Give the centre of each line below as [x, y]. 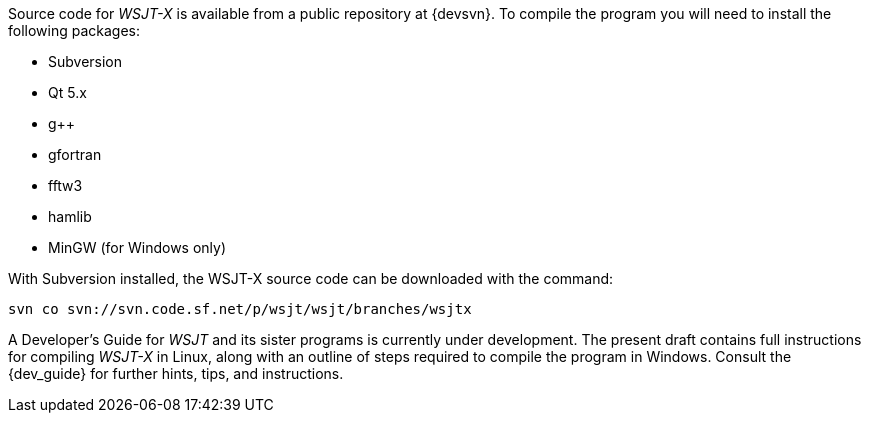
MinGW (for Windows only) [137, 247]
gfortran [75, 154]
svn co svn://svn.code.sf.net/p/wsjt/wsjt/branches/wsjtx [240, 309]
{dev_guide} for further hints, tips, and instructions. [176, 373]
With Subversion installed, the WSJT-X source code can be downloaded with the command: [311, 278]
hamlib [70, 216]
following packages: [74, 30]
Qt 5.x [67, 92]
